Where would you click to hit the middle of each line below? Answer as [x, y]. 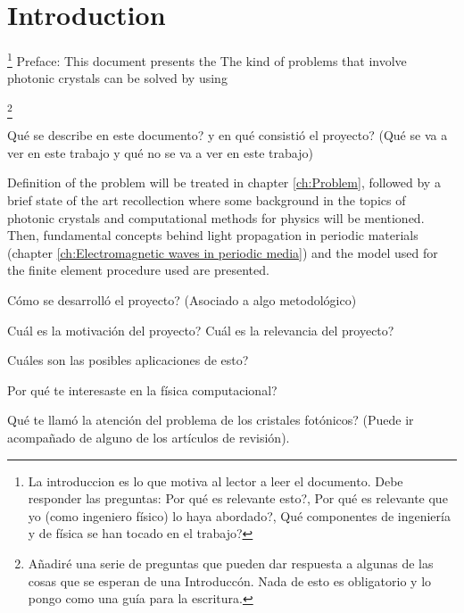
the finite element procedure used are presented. [138, 270]
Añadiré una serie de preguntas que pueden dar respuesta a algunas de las [231, 563]
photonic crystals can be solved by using [117, 78]
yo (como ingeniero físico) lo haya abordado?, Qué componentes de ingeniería [239, 515]
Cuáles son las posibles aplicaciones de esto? [128, 360]
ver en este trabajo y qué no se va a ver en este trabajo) [160, 152]
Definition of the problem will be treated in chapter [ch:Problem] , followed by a [224, 182]
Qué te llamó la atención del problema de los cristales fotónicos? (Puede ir [211, 420]
